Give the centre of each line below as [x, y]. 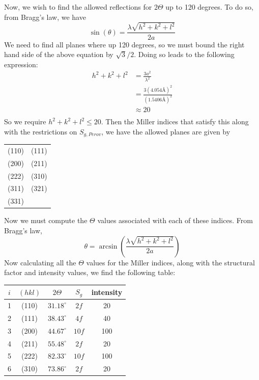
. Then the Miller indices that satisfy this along [175, 121]
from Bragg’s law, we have [45, 17]
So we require [25, 121]
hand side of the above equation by [59, 54]
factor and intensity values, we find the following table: [90, 272]
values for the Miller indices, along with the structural [170, 262]
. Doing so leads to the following [184, 54]
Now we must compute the [46, 220]
